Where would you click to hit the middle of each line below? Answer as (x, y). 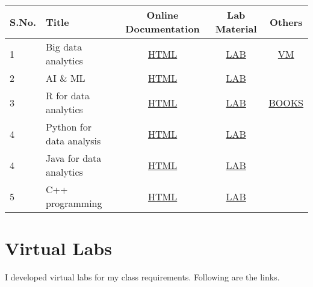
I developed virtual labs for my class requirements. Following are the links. (142, 277)
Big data (64, 47)
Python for (69, 127)
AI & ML (66, 78)
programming (74, 203)
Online (163, 15)
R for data (68, 95)
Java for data (74, 158)
